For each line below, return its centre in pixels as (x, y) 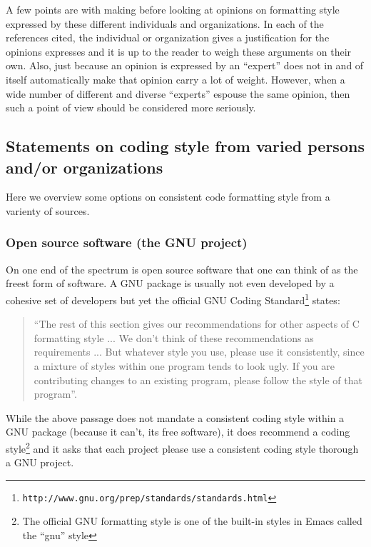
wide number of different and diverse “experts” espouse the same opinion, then (178, 93)
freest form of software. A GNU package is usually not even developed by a (170, 283)
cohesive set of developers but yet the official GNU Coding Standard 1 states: (173, 298)
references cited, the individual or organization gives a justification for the (168, 37)
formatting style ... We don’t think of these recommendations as (174, 337)
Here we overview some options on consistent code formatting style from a (168, 197)
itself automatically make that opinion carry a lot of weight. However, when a (176, 79)
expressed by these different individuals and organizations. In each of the (165, 23)
